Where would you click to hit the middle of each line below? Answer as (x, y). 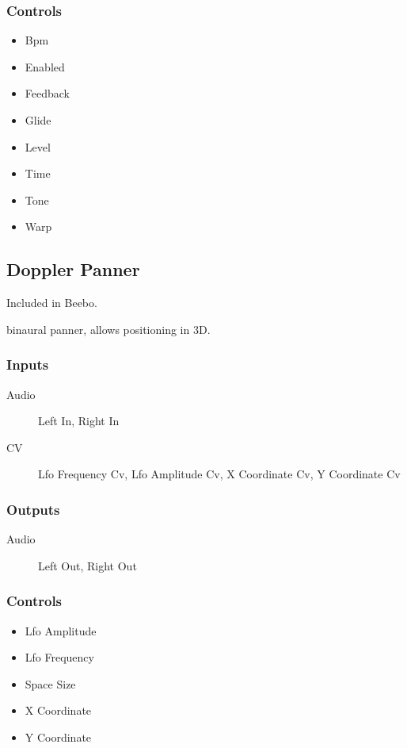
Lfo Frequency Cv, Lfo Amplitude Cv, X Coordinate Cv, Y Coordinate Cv (219, 474)
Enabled (45, 66)
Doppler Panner (73, 269)
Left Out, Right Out (87, 565)
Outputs (33, 509)
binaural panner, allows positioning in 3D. (108, 329)
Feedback (47, 93)
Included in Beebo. (52, 303)
